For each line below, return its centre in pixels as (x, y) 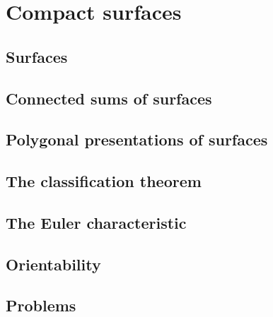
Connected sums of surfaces (109, 98)
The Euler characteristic (96, 222)
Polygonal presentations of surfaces (137, 139)
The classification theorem (104, 181)
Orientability (53, 264)
